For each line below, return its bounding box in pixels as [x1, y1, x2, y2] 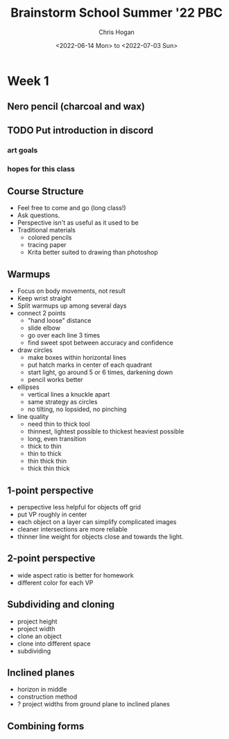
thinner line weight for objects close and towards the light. [17, 532, 184, 541]
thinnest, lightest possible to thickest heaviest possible [27, 427, 185, 436]
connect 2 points [17, 309, 66, 317]
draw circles [17, 346, 53, 354]
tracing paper [27, 241, 67, 249]
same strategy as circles [27, 398, 98, 406]
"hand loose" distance [27, 317, 92, 325]
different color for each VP [17, 578, 94, 587]
